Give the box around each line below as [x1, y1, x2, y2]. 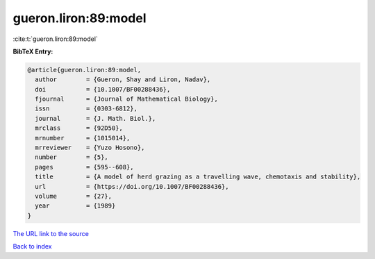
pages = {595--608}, [35, 163, 135, 171]
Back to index [12, 242, 52, 251]
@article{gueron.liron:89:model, [27, 66, 142, 74]
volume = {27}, [35, 192, 112, 200]
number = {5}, [35, 153, 109, 161]
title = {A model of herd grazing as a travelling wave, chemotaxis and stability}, [35, 173, 361, 181]
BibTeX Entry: [12, 47, 53, 56]
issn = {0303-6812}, [35, 105, 138, 112]
